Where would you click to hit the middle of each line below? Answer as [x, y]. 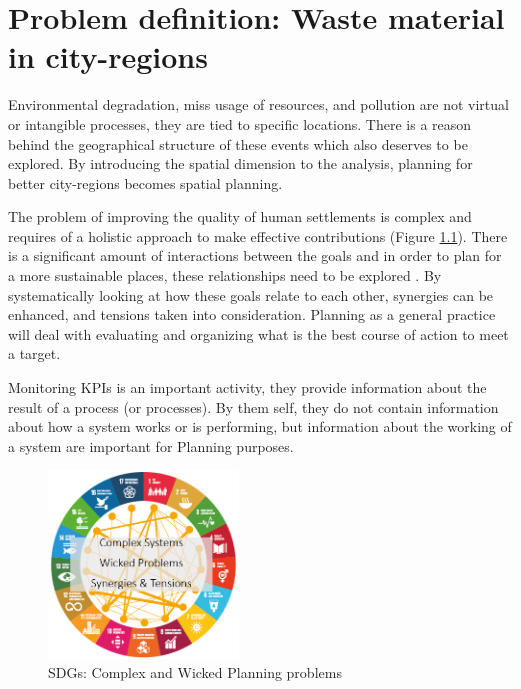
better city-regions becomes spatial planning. [145, 182]
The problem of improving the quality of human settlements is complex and [240, 216]
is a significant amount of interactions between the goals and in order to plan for [255, 255]
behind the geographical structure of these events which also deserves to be [238, 143]
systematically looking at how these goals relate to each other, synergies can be [251, 294]
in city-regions [108, 56]
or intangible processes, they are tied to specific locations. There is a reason [240, 123]
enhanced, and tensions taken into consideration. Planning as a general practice [252, 314]
